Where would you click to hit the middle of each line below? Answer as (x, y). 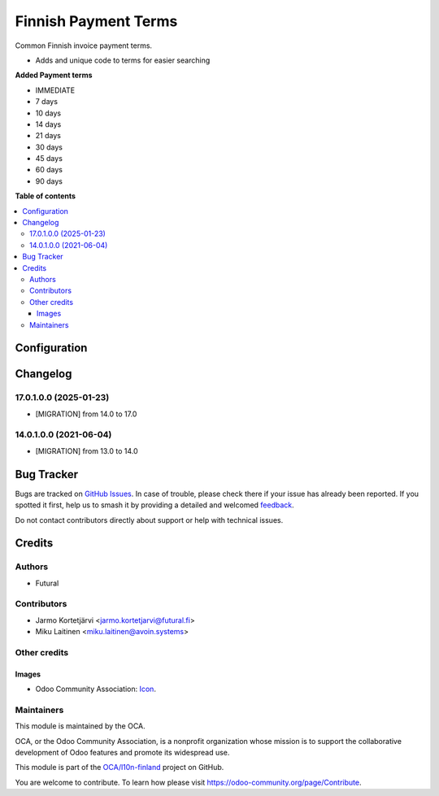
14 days (48, 124)
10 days (48, 113)
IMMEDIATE (55, 90)
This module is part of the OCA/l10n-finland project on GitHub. (120, 768)
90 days (49, 181)
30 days (49, 147)
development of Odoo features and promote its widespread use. (122, 753)
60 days (49, 170)
